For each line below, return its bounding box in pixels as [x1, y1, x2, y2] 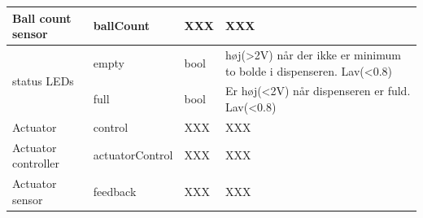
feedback [93, 182, 137, 199]
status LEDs [12, 72, 74, 89]
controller [12, 155, 60, 172]
